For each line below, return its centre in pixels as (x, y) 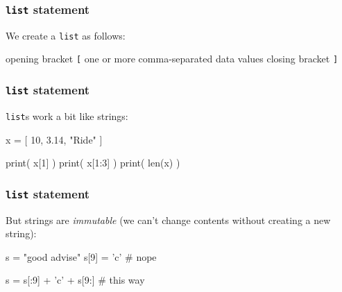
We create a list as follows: (66, 35)
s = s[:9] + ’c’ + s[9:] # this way (75, 280)
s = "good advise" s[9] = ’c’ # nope (81, 256)
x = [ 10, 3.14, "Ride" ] (54, 139)
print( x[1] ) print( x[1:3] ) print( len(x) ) (93, 163)
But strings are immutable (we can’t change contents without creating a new (168, 220)
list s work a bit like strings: (67, 115)
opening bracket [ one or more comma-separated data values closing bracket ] (172, 59)
